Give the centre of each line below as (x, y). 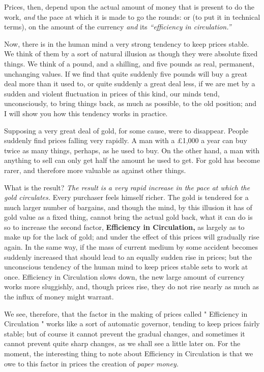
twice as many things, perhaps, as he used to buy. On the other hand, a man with (132, 150)
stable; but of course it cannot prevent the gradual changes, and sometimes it (125, 333)
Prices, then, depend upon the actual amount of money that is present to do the (129, 7)
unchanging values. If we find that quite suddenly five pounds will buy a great (126, 73)
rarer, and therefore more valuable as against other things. (95, 170)
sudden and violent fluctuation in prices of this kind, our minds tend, (112, 93)
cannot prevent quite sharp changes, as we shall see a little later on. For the (122, 343)
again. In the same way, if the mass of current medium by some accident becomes (131, 247)
